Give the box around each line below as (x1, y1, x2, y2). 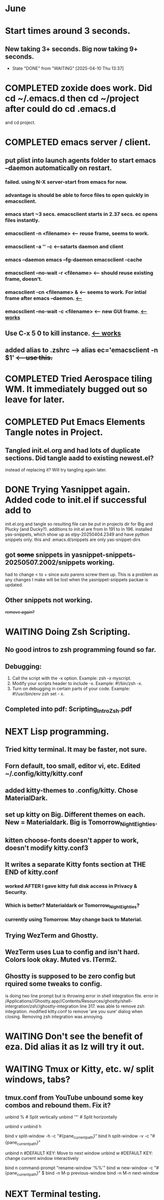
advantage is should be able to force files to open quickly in (5, 191, 149, 198)
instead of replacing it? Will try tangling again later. (5, 467, 107, 472)
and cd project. (5, 119, 36, 125)
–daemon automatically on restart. (5, 164, 112, 172)
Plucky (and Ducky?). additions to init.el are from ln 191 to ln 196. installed (5, 526, 152, 532)
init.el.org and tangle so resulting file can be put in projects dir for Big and (5, 521, 153, 527)
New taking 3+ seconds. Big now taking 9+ (5, 45, 138, 53)
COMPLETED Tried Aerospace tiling (5, 373, 152, 384)
